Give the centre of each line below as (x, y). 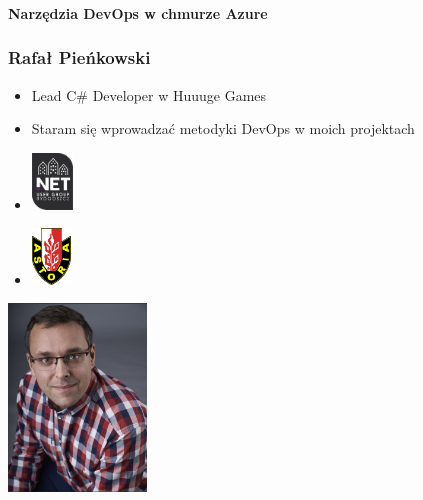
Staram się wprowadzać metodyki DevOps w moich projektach (223, 128)
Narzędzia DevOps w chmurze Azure (138, 12)
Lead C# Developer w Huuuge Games (149, 94)
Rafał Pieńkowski (79, 57)
